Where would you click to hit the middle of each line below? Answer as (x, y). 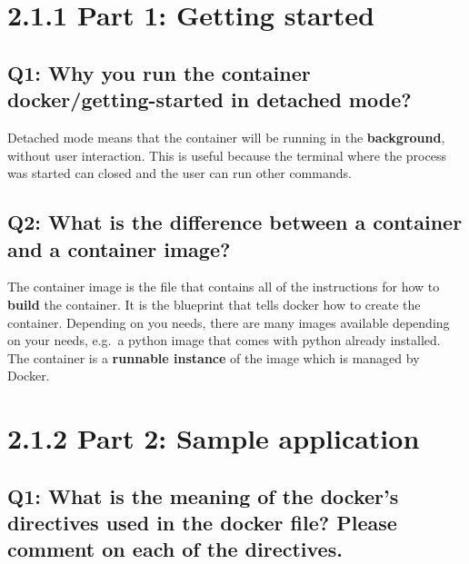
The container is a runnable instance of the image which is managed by (214, 357)
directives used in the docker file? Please (202, 523)
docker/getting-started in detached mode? (210, 99)
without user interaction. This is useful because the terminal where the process (227, 155)
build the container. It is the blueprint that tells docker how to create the (214, 304)
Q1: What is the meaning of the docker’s (203, 495)
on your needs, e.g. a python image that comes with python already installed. (224, 340)
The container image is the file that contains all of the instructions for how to (224, 287)
